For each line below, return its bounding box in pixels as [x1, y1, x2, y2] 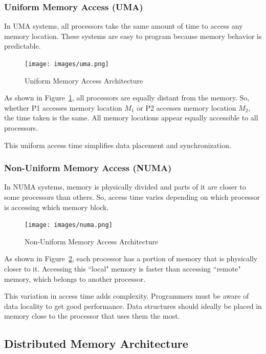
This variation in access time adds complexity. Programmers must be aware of [4, 290, 249, 301]
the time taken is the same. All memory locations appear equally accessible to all [4, 112, 258, 123]
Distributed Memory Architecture [4, 336, 188, 351]
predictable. [4, 40, 41, 51]
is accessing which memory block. [4, 201, 109, 212]
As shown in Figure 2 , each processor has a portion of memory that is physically [4, 253, 258, 264]
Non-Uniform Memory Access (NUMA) [4, 161, 172, 174]
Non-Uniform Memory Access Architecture [25, 236, 159, 246]
